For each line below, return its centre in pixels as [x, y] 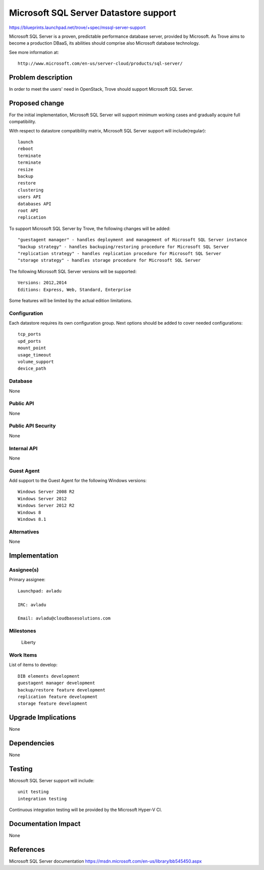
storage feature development [53, 704]
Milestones [22, 631]
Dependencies [32, 743]
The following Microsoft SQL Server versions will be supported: [73, 271]
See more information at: [34, 52]
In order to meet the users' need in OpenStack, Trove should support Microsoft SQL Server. [101, 89]
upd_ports [29, 341]
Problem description [41, 77]
